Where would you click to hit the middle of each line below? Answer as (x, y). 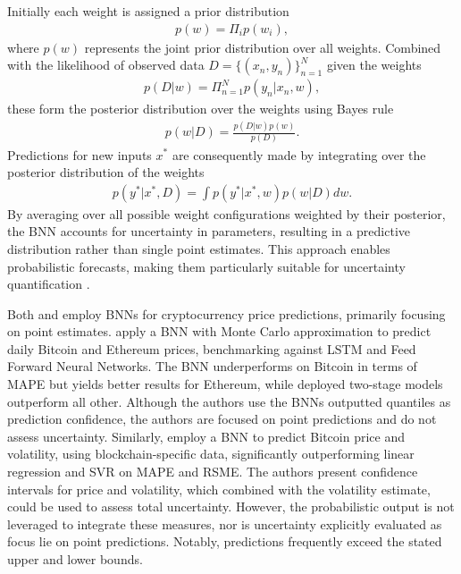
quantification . (49, 284)
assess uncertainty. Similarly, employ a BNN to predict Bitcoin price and (206, 436)
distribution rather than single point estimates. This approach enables (199, 248)
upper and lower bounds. (75, 559)
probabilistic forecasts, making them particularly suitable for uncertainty (206, 266)
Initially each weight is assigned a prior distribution (148, 11)
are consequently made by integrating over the (299, 154)
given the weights (374, 65)
